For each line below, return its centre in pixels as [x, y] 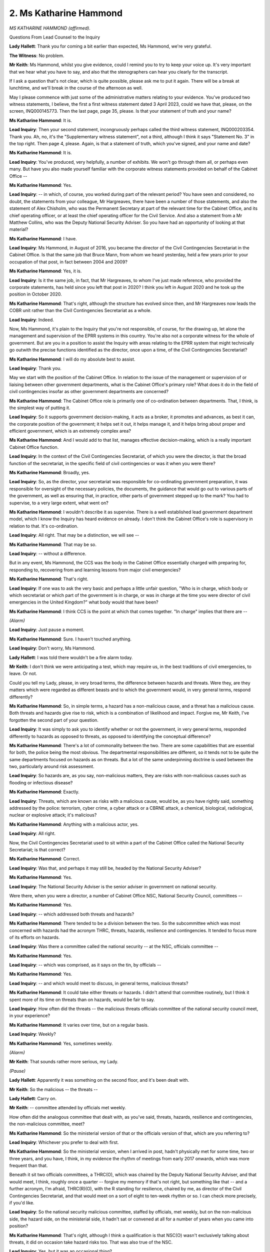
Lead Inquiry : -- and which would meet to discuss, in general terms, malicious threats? [99, 983]
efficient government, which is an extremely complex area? [70, 431]
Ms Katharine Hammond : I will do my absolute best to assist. [72, 359]
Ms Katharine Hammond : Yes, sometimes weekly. [61, 1043]
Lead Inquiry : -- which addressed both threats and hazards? [72, 914]
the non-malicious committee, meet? [47, 1124]
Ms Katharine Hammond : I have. [43, 238]
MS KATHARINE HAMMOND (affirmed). [50, 28]
